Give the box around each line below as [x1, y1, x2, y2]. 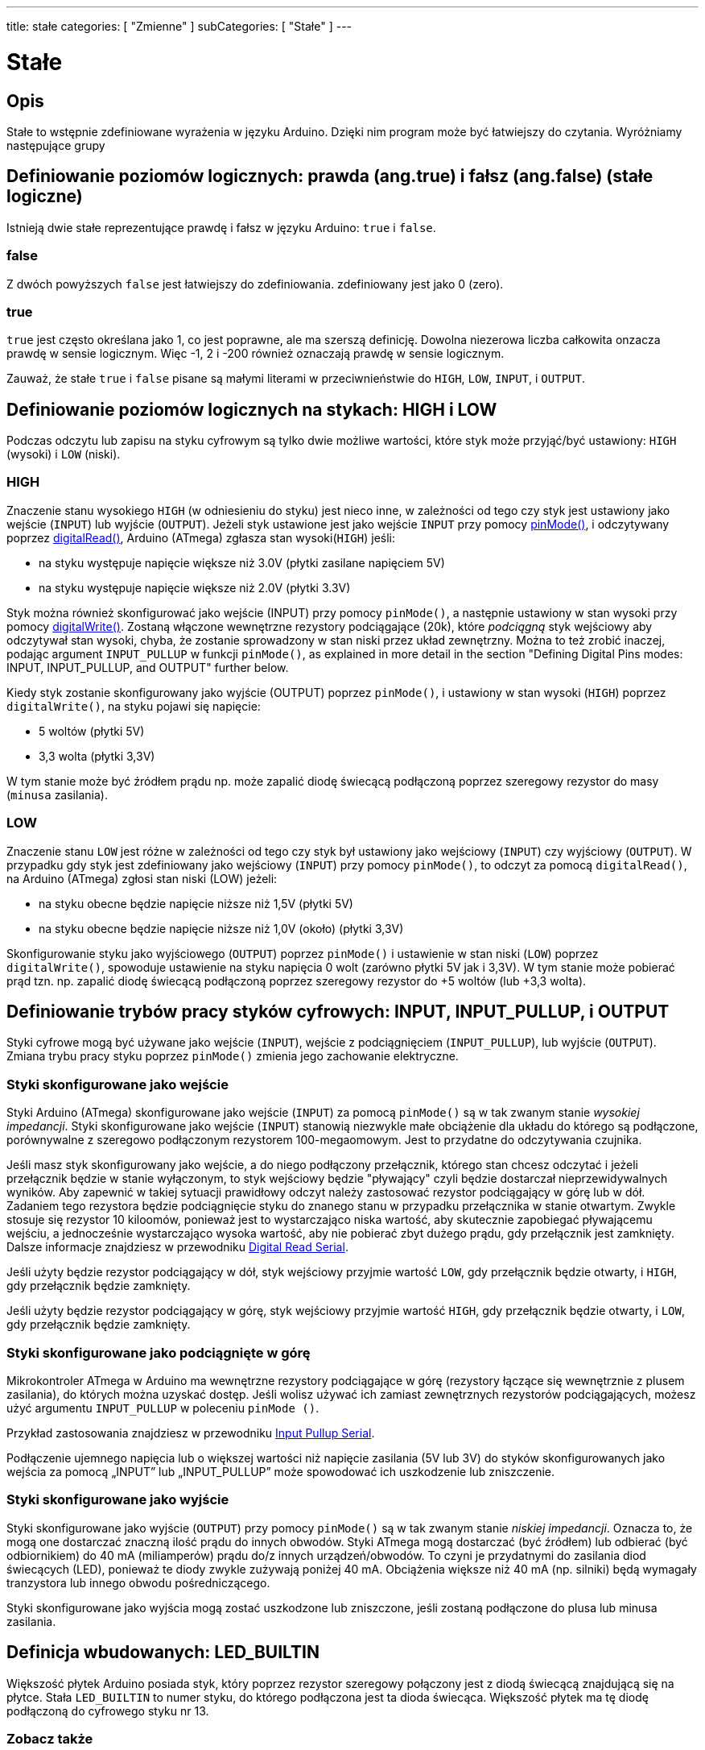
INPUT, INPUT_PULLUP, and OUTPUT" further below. [6, 660, 289, 674]
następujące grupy [6, 138, 105, 152]
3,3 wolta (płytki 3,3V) [39, 749, 155, 763]
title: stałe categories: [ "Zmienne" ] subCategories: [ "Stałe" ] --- [6, 19, 352, 33]
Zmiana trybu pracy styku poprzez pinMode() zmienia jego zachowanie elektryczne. [6, 1049, 459, 1064]
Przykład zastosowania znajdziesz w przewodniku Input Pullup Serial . [6, 1425, 375, 1440]
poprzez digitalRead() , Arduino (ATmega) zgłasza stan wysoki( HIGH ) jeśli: [6, 530, 396, 545]
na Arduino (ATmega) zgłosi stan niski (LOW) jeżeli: [6, 871, 278, 885]
